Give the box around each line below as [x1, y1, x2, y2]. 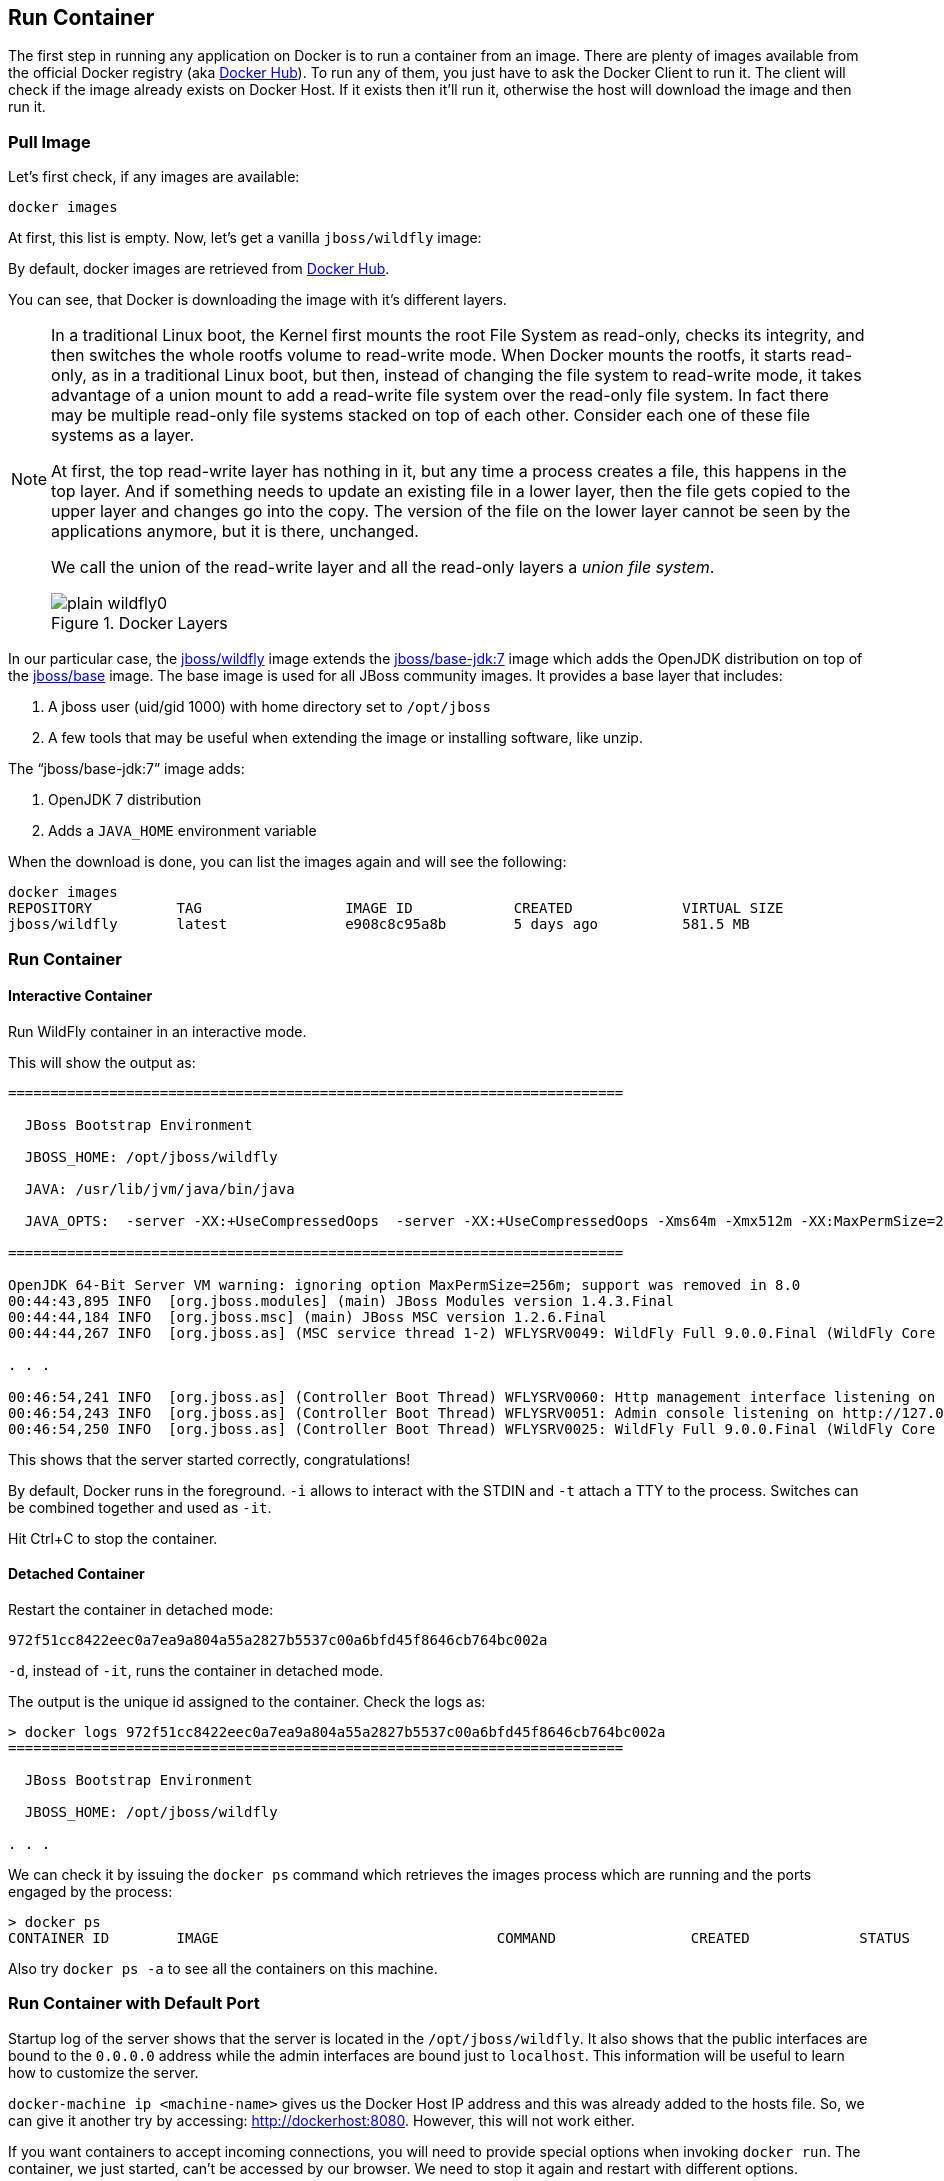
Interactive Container [8, 987, 153, 1005]
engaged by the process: [8, 1882, 173, 1900]
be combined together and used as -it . [8, 1498, 272, 1516]
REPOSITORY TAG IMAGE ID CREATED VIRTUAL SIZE [8, 900, 784, 917]
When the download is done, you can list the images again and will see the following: [8, 853, 567, 871]
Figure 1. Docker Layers [51, 613, 228, 634]
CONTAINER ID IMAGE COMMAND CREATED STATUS [8, 1929, 910, 1946]
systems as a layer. [51, 425, 194, 446]
